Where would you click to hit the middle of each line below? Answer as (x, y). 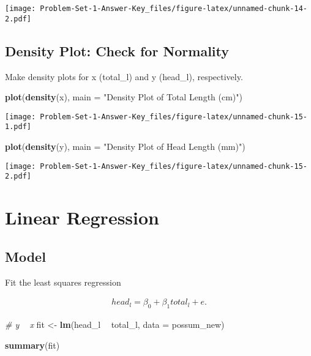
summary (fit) (32, 345)
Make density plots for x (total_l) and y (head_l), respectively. (124, 76)
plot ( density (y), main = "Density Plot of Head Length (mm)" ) (125, 146)
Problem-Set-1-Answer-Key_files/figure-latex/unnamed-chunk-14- (174, 9)
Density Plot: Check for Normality (117, 50)
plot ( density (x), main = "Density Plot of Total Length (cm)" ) (124, 97)
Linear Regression (82, 217)
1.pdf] (18, 127)
